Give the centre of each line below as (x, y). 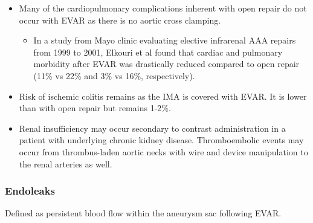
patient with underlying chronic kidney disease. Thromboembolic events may (161, 140)
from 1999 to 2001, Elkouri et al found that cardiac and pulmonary (158, 52)
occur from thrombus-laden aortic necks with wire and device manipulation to (163, 151)
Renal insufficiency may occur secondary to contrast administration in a (152, 128)
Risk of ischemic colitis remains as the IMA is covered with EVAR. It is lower (163, 96)
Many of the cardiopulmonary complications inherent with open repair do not (163, 8)
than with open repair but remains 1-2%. (95, 108)
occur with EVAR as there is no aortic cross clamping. (120, 20)
